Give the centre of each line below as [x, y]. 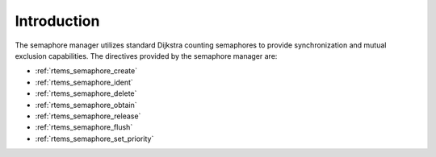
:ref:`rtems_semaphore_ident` [84, 82]
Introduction [57, 21]
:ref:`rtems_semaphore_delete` [86, 93]
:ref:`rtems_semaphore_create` [86, 71]
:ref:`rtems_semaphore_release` [88, 116]
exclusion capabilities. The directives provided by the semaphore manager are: [146, 56]
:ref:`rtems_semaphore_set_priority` [94, 138]
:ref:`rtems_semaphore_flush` [84, 127]
